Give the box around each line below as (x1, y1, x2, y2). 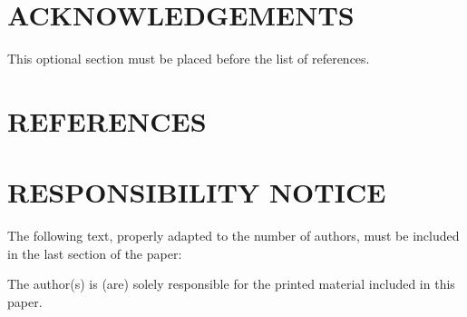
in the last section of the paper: (7, 243, 182, 263)
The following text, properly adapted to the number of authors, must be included (7, 226, 460, 245)
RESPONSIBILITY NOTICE (7, 173, 386, 211)
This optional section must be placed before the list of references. (7, 49, 370, 68)
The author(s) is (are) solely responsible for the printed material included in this (7, 274, 455, 293)
